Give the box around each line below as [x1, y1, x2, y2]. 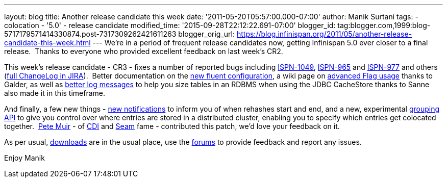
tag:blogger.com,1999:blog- [337, 21, 431, 30]
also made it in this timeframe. [4, 89, 106, 97]
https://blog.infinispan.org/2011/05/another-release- [236, 30, 412, 38]
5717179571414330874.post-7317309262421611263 [4, 30, 177, 38]
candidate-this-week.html [4, 38, 91, 47]
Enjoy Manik [4, 153, 45, 162]
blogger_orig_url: [178, 30, 235, 38]
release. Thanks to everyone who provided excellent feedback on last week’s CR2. [4, 47, 283, 56]
